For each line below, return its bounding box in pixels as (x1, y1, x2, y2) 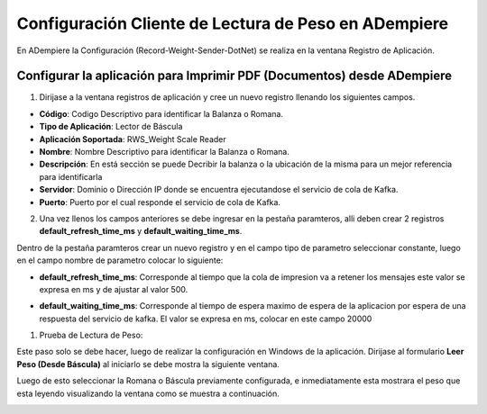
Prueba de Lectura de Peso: (39, 329, 143, 341)
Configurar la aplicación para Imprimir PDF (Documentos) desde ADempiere (16, 68, 453, 84)
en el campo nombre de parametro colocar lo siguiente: (16, 255, 224, 265)
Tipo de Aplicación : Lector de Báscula (39, 121, 183, 132)
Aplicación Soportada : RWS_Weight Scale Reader (39, 133, 227, 144)
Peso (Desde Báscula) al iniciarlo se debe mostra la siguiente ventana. (16, 358, 280, 369)
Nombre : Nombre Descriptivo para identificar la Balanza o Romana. (39, 147, 290, 157)
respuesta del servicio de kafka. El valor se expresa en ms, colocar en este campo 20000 (39, 313, 372, 324)
